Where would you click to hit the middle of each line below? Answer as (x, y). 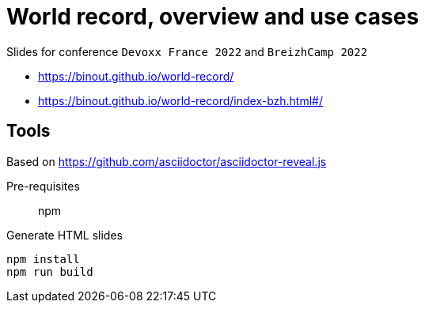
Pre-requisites (43, 186)
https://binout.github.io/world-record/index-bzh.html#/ (181, 100)
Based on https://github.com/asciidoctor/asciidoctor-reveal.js (167, 161)
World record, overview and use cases (213, 17)
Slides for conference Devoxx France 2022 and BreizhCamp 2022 (187, 51)
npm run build (50, 271)
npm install (43, 259)
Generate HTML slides (65, 235)
